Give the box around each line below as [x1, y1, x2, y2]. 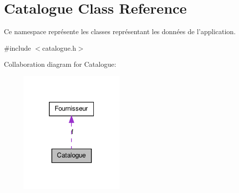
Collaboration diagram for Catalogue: [4, 59, 116, 69]
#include [4, 42, 31, 53]
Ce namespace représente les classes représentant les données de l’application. [4, 26, 236, 37]
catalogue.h [42, 42, 76, 53]
